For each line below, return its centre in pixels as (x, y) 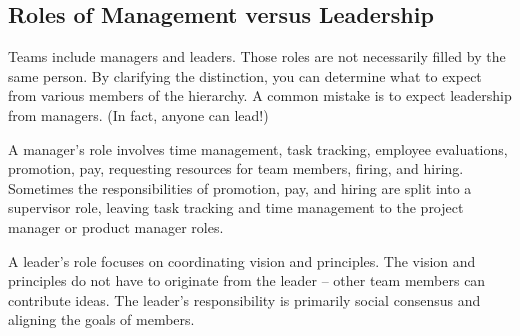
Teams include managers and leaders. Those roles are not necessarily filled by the (257, 56)
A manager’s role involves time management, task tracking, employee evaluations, (258, 148)
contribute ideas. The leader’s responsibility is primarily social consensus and (244, 299)
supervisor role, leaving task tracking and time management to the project (236, 207)
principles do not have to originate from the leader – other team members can (247, 280)
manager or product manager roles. (116, 226)
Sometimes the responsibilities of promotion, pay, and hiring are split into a (240, 187)
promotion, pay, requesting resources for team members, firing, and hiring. (236, 168)
